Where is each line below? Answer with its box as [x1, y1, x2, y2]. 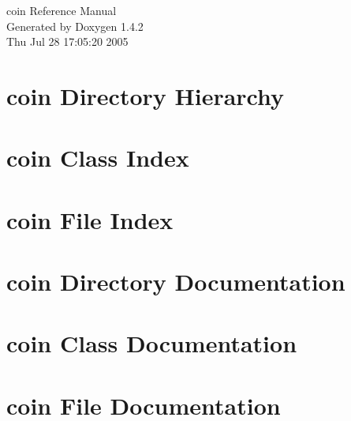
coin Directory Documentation [6, 265, 345, 298]
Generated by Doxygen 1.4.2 [6, 17, 144, 34]
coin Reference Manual [6, 2, 117, 18]
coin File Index [6, 203, 174, 235]
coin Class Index [6, 141, 189, 174]
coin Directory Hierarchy [6, 79, 285, 111]
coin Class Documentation [6, 327, 297, 359]
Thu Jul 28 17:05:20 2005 [6, 33, 129, 50]
